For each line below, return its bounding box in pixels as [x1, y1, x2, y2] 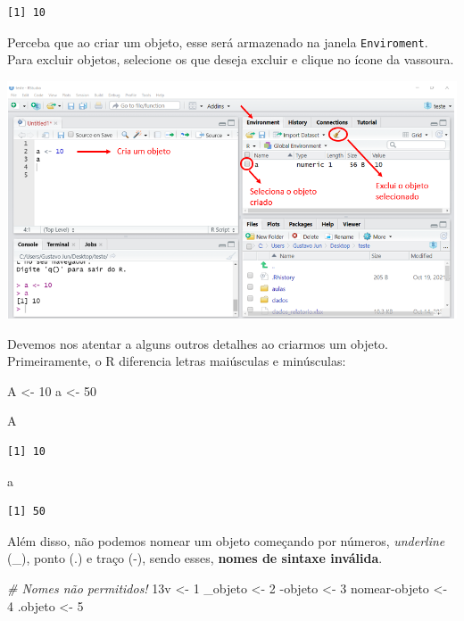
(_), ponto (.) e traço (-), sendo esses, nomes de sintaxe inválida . [7, 549, 383, 567]
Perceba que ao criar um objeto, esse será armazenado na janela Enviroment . [7, 32, 428, 51]
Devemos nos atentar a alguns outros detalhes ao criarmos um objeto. [7, 334, 388, 352]
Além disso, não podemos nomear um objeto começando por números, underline [7, 531, 445, 550]
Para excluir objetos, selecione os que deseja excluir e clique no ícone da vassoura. [7, 50, 454, 69]
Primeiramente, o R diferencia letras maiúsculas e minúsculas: [7, 352, 346, 370]
